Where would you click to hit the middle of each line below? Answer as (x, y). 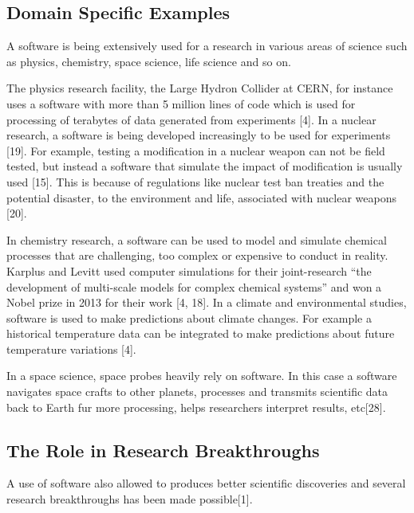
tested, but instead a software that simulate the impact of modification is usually (205, 166)
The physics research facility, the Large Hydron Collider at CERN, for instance (200, 88)
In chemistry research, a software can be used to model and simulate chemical (197, 239)
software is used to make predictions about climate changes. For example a (189, 317)
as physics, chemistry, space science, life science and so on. (149, 61)
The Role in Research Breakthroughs (163, 450)
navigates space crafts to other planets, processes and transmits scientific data (197, 392)
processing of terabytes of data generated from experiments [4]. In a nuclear (191, 119)
